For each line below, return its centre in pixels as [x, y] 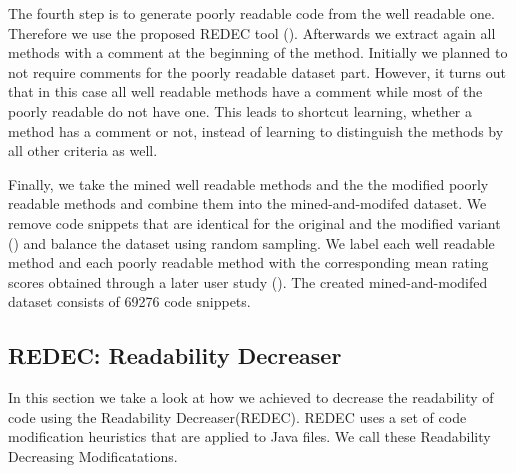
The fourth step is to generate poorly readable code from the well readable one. [251, 13]
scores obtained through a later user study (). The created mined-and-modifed [248, 281]
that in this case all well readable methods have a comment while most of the [245, 91]
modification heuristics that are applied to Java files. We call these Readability [249, 436]
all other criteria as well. [83, 150]
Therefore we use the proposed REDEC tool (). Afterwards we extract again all [252, 32]
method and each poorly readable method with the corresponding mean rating [248, 262]
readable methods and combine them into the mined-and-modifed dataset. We [247, 203]
